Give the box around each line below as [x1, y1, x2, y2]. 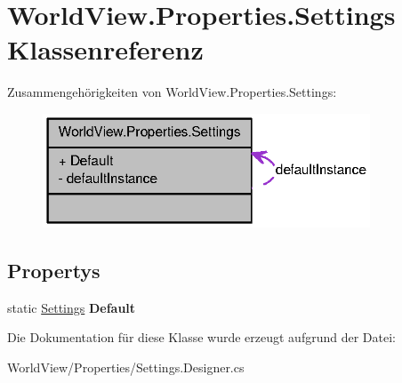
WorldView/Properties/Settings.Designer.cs [7, 357, 245, 376]
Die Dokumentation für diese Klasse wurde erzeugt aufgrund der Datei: [7, 328, 396, 347]
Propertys [7, 256, 100, 283]
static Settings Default [7, 298, 136, 316]
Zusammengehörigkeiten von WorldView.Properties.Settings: [7, 83, 337, 101]
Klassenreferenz [7, 31, 204, 68]
